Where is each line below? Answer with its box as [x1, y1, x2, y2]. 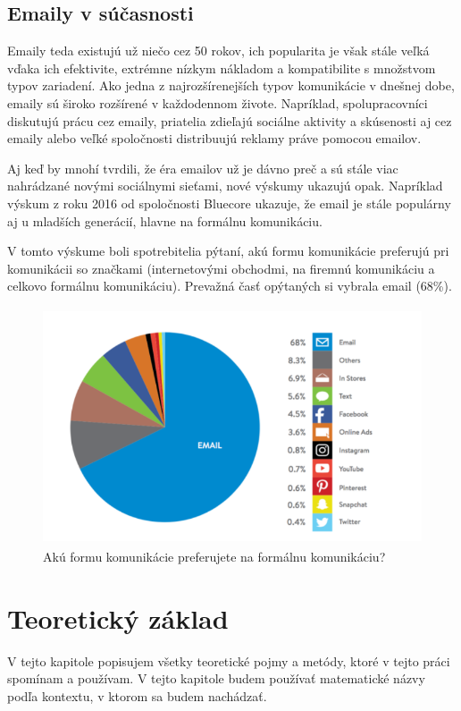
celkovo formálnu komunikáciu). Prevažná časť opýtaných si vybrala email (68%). [7, 276, 452, 295]
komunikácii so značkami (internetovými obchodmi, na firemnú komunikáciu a [7, 258, 435, 277]
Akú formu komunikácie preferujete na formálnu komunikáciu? [43, 547, 386, 566]
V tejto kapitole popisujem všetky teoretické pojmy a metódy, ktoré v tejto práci [7, 651, 450, 670]
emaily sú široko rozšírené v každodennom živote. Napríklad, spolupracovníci [7, 93, 428, 112]
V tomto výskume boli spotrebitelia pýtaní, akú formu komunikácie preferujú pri [7, 241, 449, 260]
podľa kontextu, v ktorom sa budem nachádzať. [7, 686, 267, 705]
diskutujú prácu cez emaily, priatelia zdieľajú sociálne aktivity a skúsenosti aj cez [7, 111, 452, 130]
